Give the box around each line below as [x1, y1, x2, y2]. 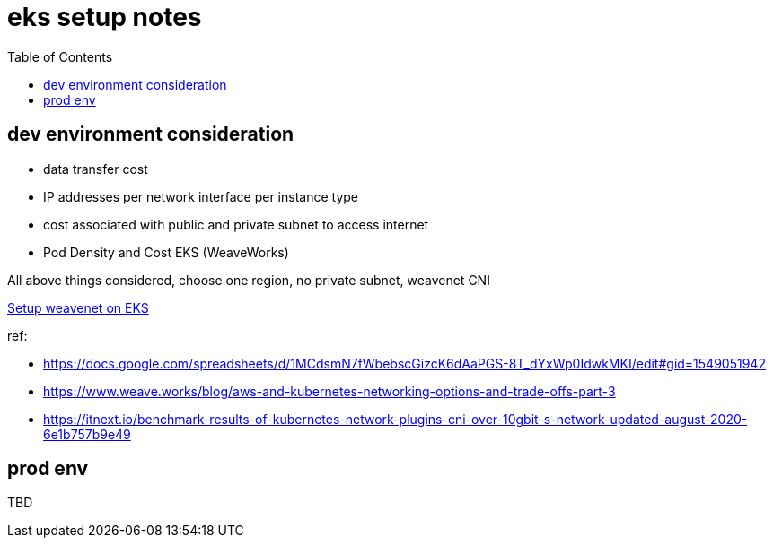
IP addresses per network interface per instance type [43, 188, 358, 204]
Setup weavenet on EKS [7, 299, 149, 316]
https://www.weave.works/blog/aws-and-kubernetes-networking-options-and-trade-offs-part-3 [43, 383, 616, 399]
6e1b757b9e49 [43, 426, 131, 442]
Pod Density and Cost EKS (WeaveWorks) [43, 244, 289, 260]
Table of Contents [7, 48, 113, 65]
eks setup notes [7, 2, 202, 32]
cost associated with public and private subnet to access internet [43, 216, 429, 232]
